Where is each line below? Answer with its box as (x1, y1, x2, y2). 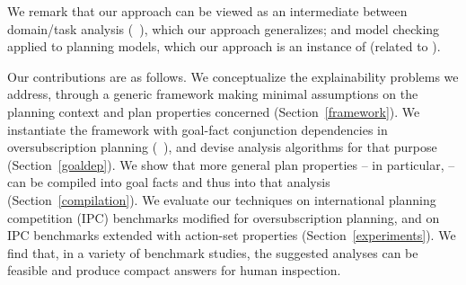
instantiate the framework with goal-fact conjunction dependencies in (7, 120, 388, 138)
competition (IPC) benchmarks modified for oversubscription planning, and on (7, 208, 440, 227)
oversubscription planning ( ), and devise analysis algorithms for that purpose (7, 138, 437, 156)
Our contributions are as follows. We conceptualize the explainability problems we (7, 67, 459, 85)
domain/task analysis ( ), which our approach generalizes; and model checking (7, 19, 440, 38)
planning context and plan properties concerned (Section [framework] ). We (7, 102, 420, 120)
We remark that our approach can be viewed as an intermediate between (7, 2, 408, 20)
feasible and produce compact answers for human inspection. (7, 261, 341, 280)
